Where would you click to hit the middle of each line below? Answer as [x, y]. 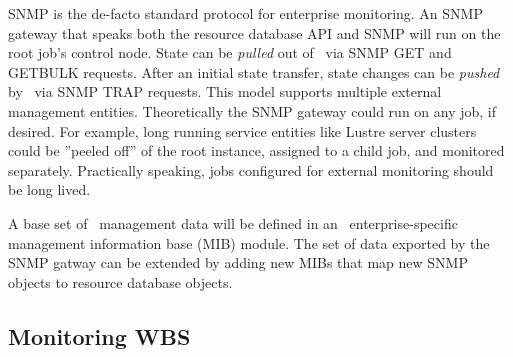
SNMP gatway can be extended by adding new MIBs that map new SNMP [238, 262]
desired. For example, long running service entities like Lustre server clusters [242, 130]
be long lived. [49, 189]
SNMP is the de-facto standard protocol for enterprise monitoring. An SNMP [245, 13]
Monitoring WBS [99, 335]
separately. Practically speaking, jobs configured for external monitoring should [251, 169]
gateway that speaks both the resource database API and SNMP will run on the [254, 32]
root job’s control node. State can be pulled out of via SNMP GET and [230, 52]
